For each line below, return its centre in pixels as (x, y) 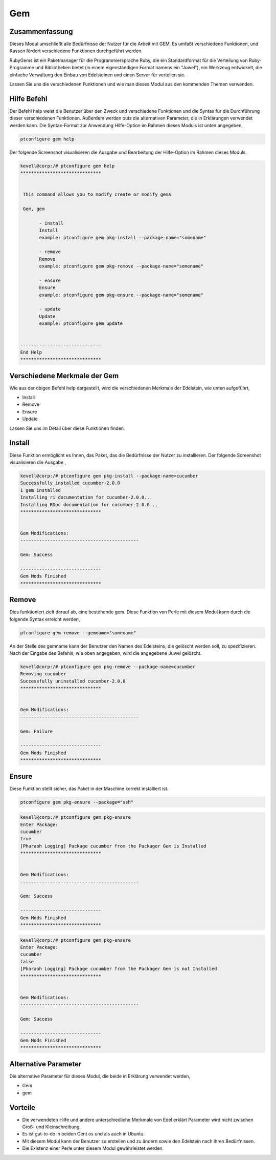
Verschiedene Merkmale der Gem (64, 376)
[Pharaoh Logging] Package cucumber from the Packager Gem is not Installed (119, 969)
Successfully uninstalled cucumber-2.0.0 (73, 681)
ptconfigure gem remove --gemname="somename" (78, 633)
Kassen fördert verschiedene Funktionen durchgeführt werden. (76, 51)
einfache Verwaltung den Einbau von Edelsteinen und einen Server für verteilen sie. (98, 75)
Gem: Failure (37, 731)
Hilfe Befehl (29, 99)
